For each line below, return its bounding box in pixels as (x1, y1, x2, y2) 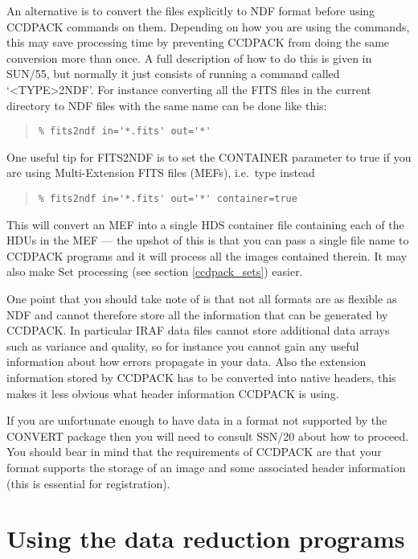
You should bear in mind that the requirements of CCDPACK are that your (6, 443, 382, 460)
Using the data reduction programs (6, 522, 405, 555)
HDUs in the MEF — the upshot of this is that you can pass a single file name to (6, 232, 409, 249)
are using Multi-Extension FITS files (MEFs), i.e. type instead (6, 164, 315, 181)
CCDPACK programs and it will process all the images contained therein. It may (6, 247, 408, 264)
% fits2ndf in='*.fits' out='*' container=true (38, 193, 297, 204)
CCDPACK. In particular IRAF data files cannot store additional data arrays (6, 322, 390, 339)
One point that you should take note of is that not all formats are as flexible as (6, 290, 397, 307)
